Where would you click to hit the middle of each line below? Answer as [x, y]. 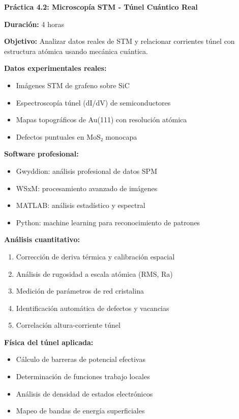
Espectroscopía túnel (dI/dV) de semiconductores [93, 102]
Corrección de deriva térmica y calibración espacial [95, 256]
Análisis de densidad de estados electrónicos [84, 393]
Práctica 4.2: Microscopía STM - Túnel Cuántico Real [101, 7]
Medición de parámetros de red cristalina [80, 291]
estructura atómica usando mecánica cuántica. [76, 51]
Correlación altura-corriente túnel [68, 325]
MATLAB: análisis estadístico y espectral [81, 205]
